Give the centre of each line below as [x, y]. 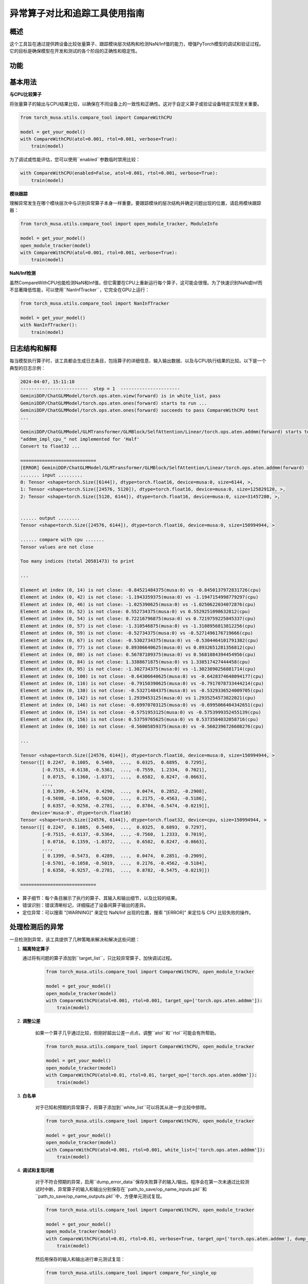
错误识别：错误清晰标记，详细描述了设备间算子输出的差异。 [85, 905]
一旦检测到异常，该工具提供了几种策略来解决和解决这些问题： [75, 939]
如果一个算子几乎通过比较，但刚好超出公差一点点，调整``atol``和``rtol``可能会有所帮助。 [127, 1033]
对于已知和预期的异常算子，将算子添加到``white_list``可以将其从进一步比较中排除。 [122, 1107]
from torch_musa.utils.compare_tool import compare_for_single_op [131, 1273]
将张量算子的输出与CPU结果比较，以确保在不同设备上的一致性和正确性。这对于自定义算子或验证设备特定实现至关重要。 [136, 104]
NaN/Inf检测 [23, 273]
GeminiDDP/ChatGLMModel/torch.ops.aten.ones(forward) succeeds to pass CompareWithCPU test [139, 410]
